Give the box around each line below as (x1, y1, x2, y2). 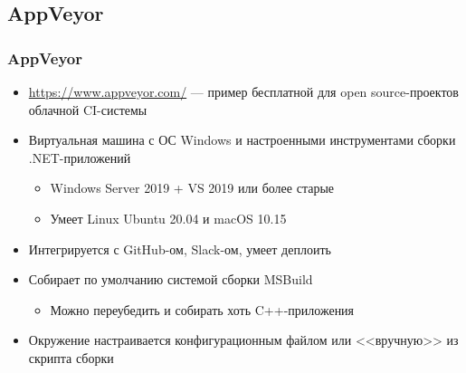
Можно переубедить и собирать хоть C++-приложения (50, 300, 355, 319)
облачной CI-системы (28, 100, 147, 119)
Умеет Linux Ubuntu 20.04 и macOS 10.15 (50, 208, 287, 227)
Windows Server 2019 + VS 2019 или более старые (50, 178, 335, 197)
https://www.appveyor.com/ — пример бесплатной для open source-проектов (28, 82, 459, 100)
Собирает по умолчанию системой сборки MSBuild (28, 270, 313, 289)
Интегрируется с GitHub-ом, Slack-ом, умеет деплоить (28, 239, 331, 258)
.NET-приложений (28, 148, 131, 167)
